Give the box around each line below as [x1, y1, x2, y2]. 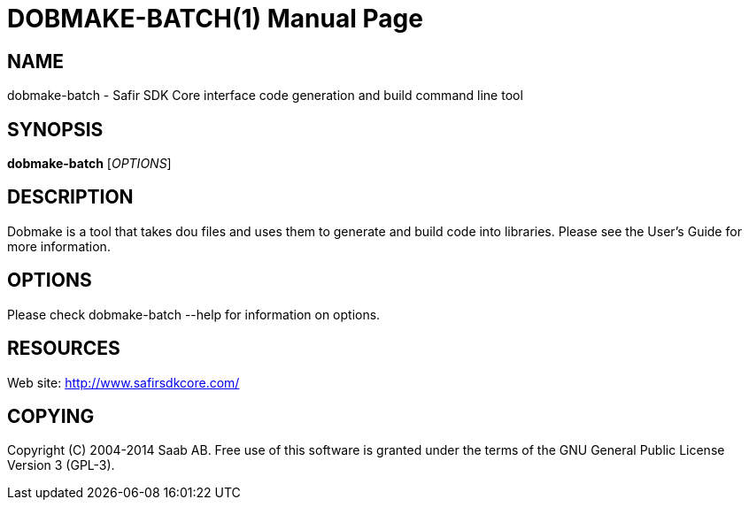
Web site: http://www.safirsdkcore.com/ [7, 374, 240, 390]
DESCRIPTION [7, 186, 134, 209]
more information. [7, 238, 111, 254]
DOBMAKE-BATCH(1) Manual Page [7, 4, 423, 34]
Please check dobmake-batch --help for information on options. [7, 306, 381, 322]
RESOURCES [7, 337, 120, 360]
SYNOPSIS [7, 118, 104, 141]
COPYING [7, 404, 95, 427]
